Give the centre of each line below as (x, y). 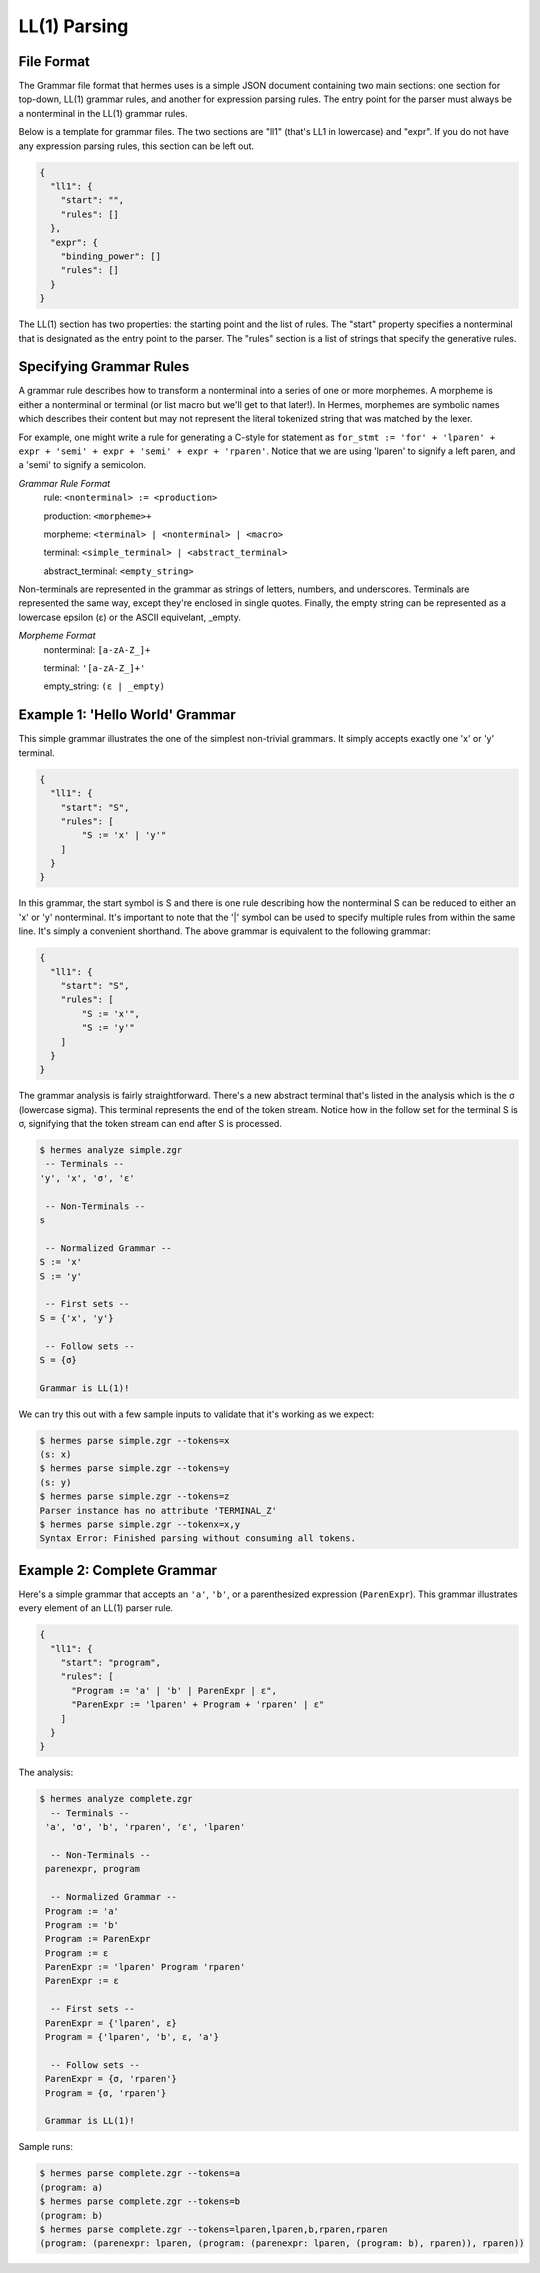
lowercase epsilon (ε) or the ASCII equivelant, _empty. (130, 617)
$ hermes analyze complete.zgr (116, 1799)
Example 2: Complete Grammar (118, 1570)
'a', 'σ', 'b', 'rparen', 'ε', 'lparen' (145, 1827)
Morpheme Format (57, 636)
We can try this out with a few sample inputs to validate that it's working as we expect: (196, 1414)
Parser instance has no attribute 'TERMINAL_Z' (158, 1510)
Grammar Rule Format (64, 483)
